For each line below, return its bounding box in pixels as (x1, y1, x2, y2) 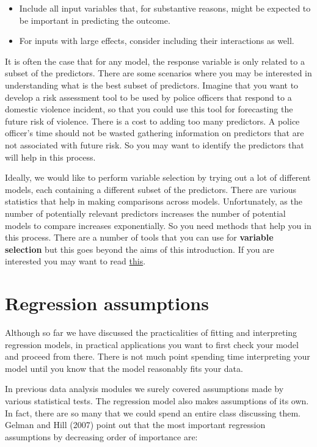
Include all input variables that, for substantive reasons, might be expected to (19, 2, 311, 14)
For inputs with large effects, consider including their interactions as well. (19, 34, 294, 47)
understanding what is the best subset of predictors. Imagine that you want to (5, 78, 299, 91)
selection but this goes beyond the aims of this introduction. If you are (5, 242, 274, 255)
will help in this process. (5, 150, 96, 163)
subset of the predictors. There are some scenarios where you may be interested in (5, 67, 312, 79)
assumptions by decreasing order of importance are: (5, 430, 198, 443)
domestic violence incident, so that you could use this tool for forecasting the (5, 103, 293, 115)
